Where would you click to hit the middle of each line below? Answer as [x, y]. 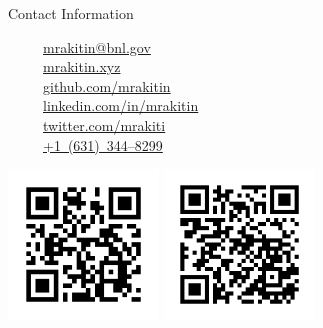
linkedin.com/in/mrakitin [121, 105]
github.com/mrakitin [107, 85]
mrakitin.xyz [82, 66]
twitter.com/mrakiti [104, 124]
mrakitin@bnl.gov [97, 46]
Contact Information [71, 13]
